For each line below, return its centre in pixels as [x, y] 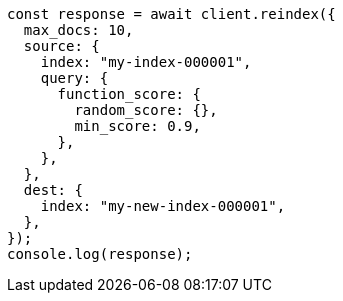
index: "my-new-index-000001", [163, 206]
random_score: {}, [146, 110]
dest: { [53, 190]
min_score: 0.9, [137, 126]
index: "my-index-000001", [146, 62]
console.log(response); [100, 254]
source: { [61, 46]
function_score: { [129, 94]
